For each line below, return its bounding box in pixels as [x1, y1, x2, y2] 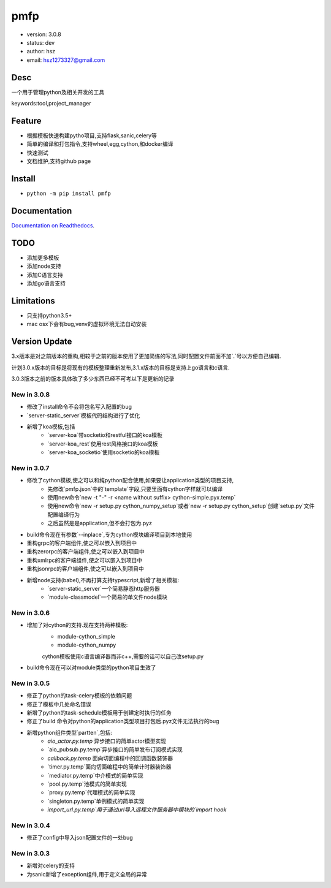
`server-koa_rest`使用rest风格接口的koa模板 [47, 440, 158, 447]
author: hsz [26, 48, 56, 55]
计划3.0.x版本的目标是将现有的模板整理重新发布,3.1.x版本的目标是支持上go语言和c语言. [11, 363, 230, 371]
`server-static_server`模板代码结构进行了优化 [26, 411, 140, 419]
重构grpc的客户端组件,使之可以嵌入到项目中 [26, 539, 137, 547]
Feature [11, 115, 42, 126]
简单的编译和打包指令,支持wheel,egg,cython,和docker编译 [26, 140, 174, 148]
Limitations [11, 295, 55, 306]
